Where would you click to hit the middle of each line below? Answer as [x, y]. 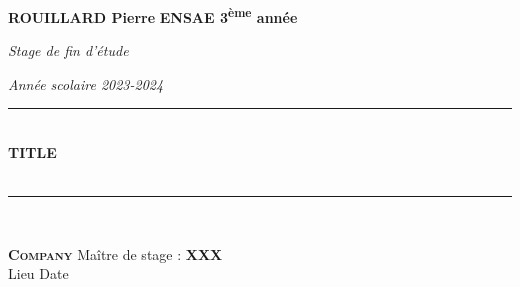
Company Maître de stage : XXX [115, 253]
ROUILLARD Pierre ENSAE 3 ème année [153, 15]
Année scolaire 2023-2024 [86, 83]
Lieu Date [38, 273]
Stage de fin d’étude [68, 50]
